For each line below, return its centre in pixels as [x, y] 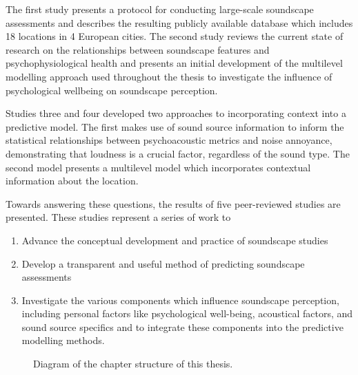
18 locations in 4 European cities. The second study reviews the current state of [175, 36]
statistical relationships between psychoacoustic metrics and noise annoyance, [169, 140]
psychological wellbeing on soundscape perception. [112, 90]
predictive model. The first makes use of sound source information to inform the [175, 126]
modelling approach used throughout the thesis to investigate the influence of [169, 76]
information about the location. [72, 181]
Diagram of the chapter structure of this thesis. [133, 364]
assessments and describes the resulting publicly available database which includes [179, 22]
